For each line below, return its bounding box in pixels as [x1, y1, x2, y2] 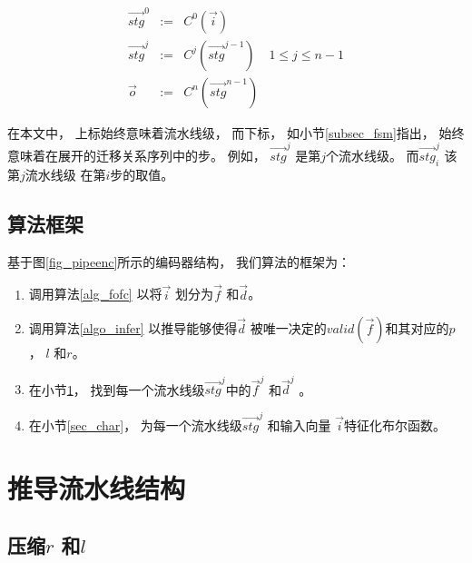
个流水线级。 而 [325, 146, 419, 165]
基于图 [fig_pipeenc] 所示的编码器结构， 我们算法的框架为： [7, 252, 351, 271]
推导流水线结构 [7, 469, 186, 506]
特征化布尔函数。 [344, 415, 447, 434]
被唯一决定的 [250, 319, 327, 338]
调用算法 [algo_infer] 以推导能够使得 [28, 319, 238, 338]
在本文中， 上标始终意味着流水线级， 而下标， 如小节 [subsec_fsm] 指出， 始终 [7, 123, 465, 142]
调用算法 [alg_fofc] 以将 [28, 284, 162, 303]
